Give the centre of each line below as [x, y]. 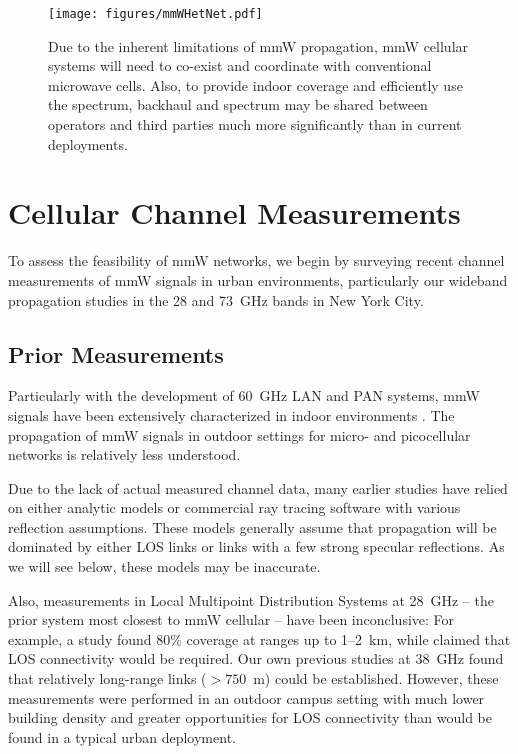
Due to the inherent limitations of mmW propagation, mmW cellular [258, 45]
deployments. [88, 143]
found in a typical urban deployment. [122, 736]
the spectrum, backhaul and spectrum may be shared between [238, 104]
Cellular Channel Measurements [234, 212]
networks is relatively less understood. [124, 454]
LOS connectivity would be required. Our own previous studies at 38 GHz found [256, 658]
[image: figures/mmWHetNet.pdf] [155, 14]
